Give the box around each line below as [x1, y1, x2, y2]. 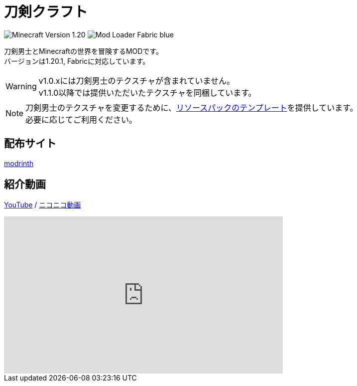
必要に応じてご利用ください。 [25, 114, 137, 125]
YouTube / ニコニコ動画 [4, 200, 81, 209]
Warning [5, 81, 37, 91]
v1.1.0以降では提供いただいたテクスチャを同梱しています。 [38, 87, 256, 98]
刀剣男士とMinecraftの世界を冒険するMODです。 [4, 46, 163, 55]
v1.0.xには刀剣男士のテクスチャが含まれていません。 [38, 75, 235, 86]
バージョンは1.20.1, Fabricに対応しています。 [4, 56, 150, 65]
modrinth [4, 159, 34, 168]
